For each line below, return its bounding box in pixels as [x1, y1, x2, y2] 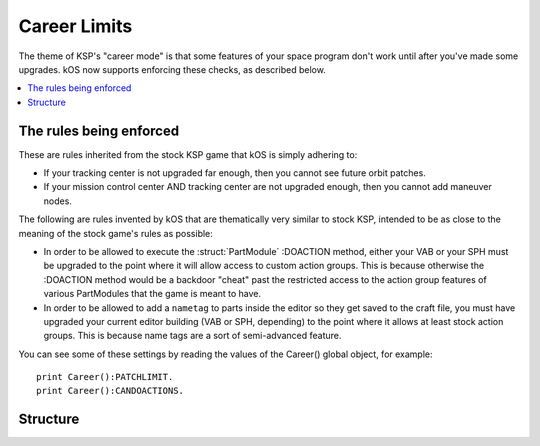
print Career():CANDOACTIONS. [36, 385, 185, 397]
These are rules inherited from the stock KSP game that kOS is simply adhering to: [18, 148, 358, 160]
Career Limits [18, 15, 133, 37]
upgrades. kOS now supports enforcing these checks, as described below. [18, 63, 327, 75]
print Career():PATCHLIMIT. [36, 371, 174, 383]
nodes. [43, 195, 72, 207]
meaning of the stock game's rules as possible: [18, 227, 214, 239]
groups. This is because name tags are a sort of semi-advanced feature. [43, 330, 342, 342]
